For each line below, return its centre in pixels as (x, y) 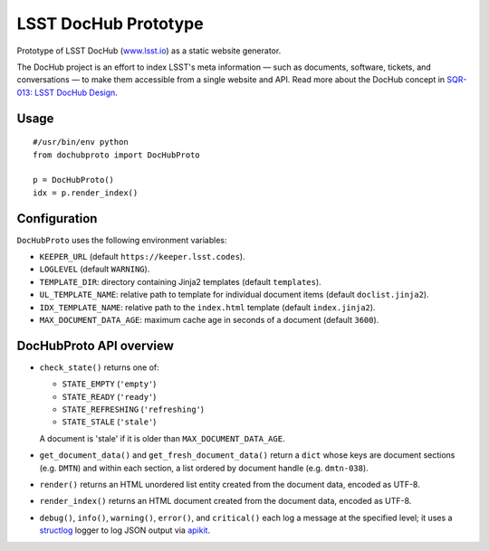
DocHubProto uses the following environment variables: (122, 240)
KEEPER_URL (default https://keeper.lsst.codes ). (142, 256)
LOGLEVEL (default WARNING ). (95, 269)
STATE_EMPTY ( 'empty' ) (109, 384)
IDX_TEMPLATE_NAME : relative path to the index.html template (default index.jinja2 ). (207, 307)
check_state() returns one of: (100, 367)
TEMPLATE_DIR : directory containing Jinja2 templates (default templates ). (180, 281)
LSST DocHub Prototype (110, 24)
